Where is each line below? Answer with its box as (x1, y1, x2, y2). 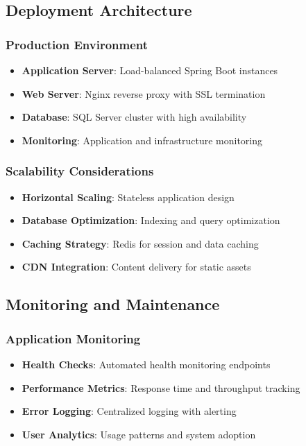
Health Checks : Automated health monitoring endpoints (22, 357, 271, 371)
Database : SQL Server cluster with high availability (22, 110, 247, 124)
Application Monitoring (6, 329, 141, 347)
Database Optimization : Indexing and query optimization (22, 213, 280, 228)
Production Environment (6, 35, 148, 53)
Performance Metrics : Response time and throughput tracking (22, 380, 300, 395)
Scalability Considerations (6, 162, 154, 180)
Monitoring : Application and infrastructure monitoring (22, 132, 263, 147)
